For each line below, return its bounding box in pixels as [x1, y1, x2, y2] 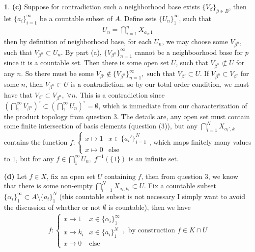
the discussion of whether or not [4, 202, 101, 212]
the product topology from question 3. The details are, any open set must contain [4, 111, 250, 121]
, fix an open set [46, 171, 95, 181]
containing [104, 171, 136, 181]
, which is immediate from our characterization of [98, 100, 247, 110]
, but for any [16, 153, 54, 163]
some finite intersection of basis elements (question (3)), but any [4, 121, 198, 131]
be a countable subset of [39, 13, 113, 23]
